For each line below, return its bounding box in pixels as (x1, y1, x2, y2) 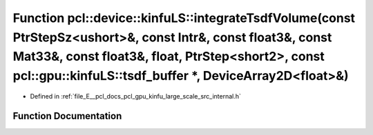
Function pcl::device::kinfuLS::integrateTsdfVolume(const (12, 10, 356, 25)
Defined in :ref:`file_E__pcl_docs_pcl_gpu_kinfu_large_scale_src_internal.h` (30, 92, 242, 100)
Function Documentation (12, 110, 122, 122)
